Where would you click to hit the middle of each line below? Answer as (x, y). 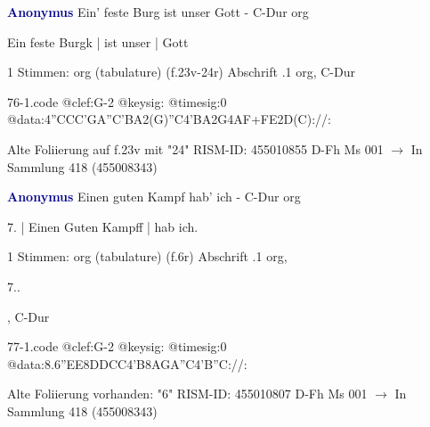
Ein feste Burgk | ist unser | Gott (98, 41)
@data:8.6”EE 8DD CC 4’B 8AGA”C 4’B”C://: (127, 363)
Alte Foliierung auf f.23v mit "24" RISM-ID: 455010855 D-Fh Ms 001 (195, 148)
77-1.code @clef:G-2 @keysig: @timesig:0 (117, 346)
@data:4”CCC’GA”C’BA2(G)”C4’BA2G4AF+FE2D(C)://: (169, 119)
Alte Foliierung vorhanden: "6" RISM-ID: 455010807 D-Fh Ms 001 (187, 394)
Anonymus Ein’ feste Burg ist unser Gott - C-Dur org (158, 12)
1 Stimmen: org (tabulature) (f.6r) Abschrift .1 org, (147, 256)
